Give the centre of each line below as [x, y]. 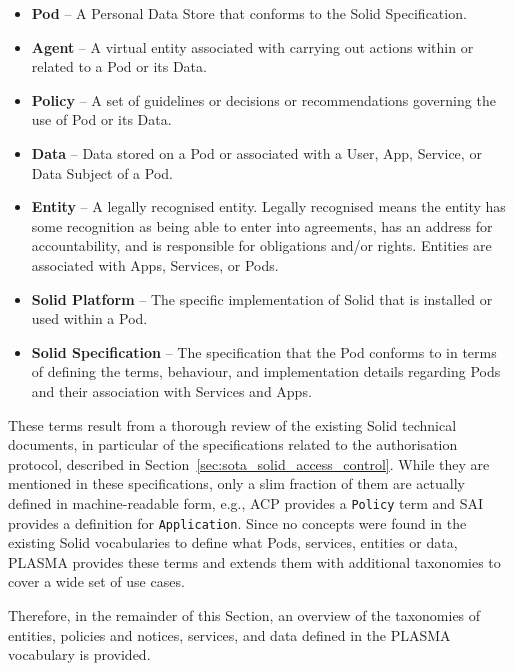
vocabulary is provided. [79, 654]
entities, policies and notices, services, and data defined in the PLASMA [229, 634]
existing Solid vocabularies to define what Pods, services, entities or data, [233, 542]
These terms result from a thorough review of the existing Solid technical [232, 424]
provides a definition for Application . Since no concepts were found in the [237, 522]
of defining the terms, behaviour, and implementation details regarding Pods [266, 371]
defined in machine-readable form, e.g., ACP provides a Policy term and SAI [246, 502]
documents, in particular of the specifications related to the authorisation [233, 444]
